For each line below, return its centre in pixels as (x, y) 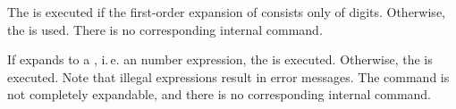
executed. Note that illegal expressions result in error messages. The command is (228, 76)
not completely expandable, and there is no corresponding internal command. (220, 94)
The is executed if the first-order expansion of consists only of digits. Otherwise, (226, 12)
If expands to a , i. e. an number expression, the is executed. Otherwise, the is (220, 59)
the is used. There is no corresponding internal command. (165, 29)
